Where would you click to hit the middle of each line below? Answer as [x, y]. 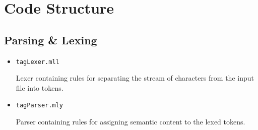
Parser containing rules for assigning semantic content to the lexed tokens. [131, 122]
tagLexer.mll [38, 62]
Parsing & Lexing [51, 40]
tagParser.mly [39, 106]
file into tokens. [40, 87]
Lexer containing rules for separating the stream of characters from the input [135, 78]
